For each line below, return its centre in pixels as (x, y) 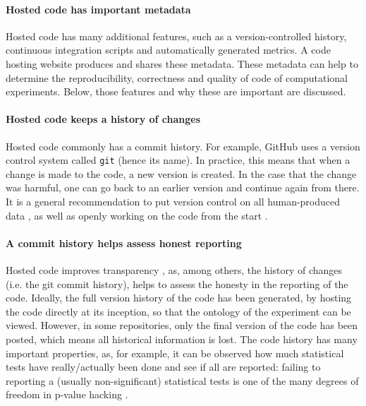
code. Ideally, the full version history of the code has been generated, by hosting (179, 298)
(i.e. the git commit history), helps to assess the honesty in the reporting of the (177, 283)
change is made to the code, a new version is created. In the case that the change (181, 173)
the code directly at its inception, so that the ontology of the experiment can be (178, 311)
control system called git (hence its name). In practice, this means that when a (178, 160)
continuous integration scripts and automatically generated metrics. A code (168, 50)
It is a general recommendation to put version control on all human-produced (173, 201)
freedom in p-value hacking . (67, 394)
